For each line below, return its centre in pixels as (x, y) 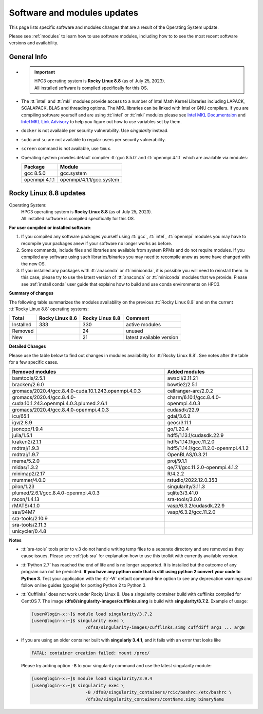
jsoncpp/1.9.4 (28, 429)
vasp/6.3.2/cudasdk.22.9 (196, 506)
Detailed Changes (28, 346)
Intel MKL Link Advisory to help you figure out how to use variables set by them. (102, 122)
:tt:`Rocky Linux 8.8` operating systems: (49, 309)
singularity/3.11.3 (186, 486)
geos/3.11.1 (179, 422)
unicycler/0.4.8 (29, 531)
